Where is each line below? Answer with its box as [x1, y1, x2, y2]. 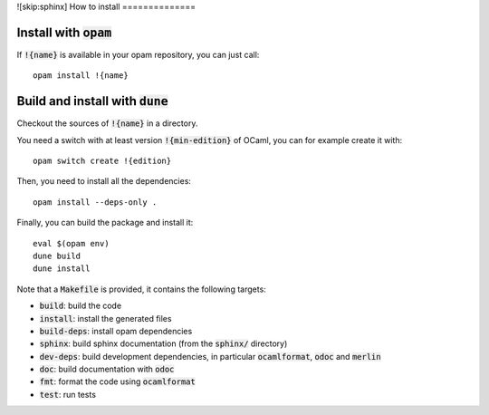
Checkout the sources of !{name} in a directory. [16, 118, 198, 129]
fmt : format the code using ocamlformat [39, 376, 197, 387]
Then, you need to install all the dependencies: [16, 176, 192, 187]
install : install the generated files [39, 313, 172, 323]
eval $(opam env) [33, 238, 110, 248]
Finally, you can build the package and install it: [16, 217, 194, 228]
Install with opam [16, 24, 112, 40]
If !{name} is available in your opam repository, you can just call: [16, 49, 260, 60]
